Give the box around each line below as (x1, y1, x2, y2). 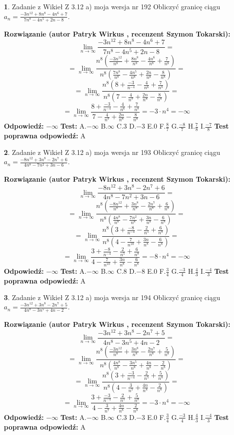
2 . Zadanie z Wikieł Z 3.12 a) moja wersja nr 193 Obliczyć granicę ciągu (4, 147, 220, 157)
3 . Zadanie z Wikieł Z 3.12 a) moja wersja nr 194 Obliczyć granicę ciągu (4, 292, 220, 302)
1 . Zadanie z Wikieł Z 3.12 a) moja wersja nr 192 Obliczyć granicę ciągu (4, 1, 220, 11)
